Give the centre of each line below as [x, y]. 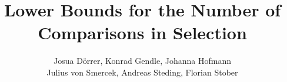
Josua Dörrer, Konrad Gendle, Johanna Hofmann [142, 61]
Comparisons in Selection [142, 33]
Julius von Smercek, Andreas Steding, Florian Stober [142, 72]
